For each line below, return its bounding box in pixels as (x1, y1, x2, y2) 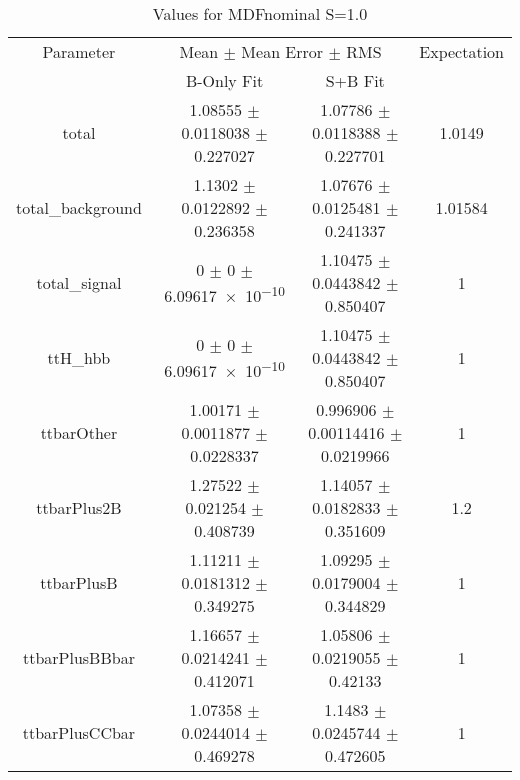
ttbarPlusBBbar (22, 646, 135, 669)
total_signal (36, 271, 122, 294)
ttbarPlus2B (36, 496, 122, 519)
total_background (16, 196, 142, 219)
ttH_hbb (47, 346, 111, 369)
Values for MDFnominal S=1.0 (152, 2, 368, 25)
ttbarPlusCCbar (22, 721, 136, 744)
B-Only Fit (185, 69, 264, 92)
